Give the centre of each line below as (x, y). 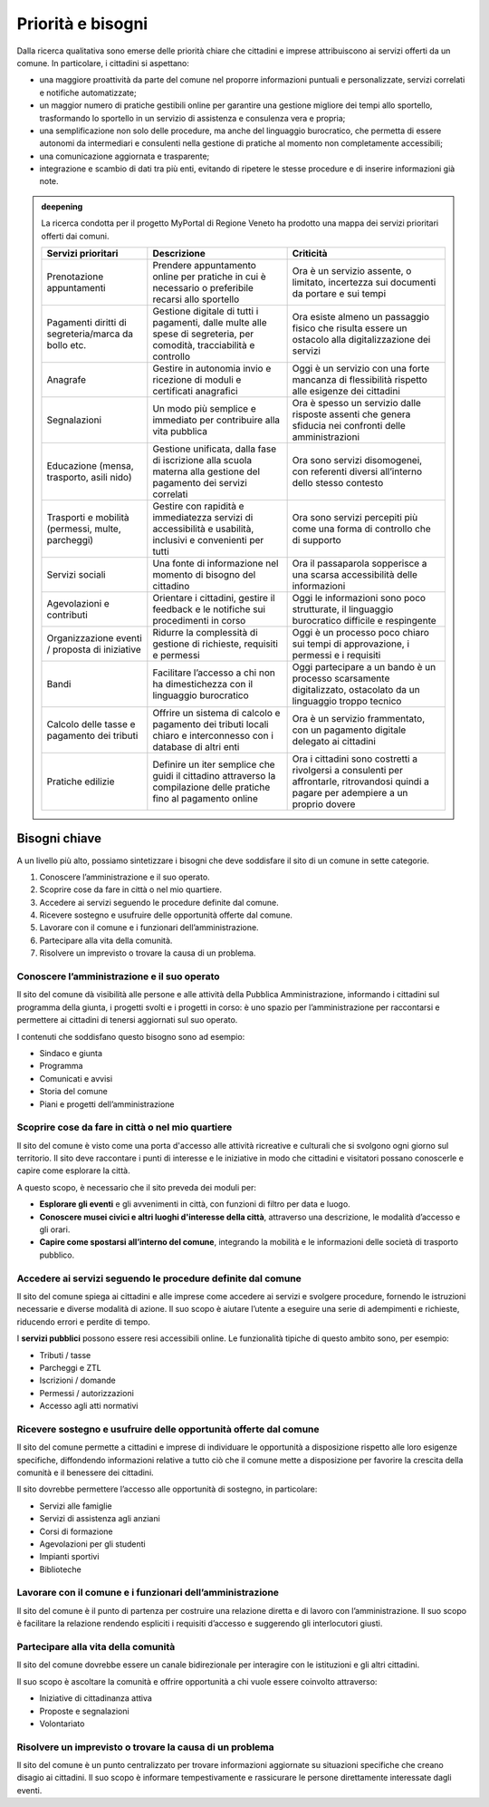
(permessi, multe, (84, 529)
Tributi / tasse (65, 1355)
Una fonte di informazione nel (216, 564)
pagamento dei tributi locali (211, 724)
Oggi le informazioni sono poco (359, 598)
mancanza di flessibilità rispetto (360, 380)
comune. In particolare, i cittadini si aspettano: (103, 63)
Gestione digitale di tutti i (206, 311)
